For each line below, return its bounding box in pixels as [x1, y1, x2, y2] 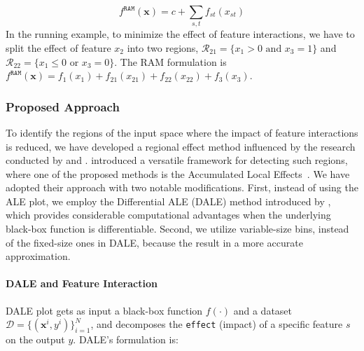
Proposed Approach [6, 97, 120, 115]
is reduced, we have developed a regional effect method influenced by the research [6, 139, 356, 153]
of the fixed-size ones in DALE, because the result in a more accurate [6, 235, 303, 249]
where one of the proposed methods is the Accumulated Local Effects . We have [6, 166, 350, 181]
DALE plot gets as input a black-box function [6, 303, 203, 317]
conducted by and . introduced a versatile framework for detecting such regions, [6, 153, 348, 167]
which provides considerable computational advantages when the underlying [6, 207, 331, 222]
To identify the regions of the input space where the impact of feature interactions [6, 125, 358, 139]
